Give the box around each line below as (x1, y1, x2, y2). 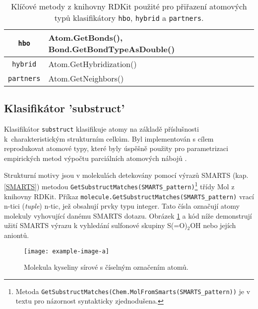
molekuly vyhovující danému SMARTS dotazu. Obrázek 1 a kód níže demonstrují (4, 210, 252, 221)
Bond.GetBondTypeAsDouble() (48, 43, 175, 55)
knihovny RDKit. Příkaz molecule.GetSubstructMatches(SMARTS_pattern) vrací (4, 191, 254, 201)
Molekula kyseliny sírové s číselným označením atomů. (24, 262, 189, 272)
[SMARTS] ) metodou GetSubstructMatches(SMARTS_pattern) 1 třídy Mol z (4, 180, 235, 191)
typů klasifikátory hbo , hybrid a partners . (54, 12, 204, 23)
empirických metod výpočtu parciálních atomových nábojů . (4, 153, 187, 163)
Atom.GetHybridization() (48, 58, 137, 70)
